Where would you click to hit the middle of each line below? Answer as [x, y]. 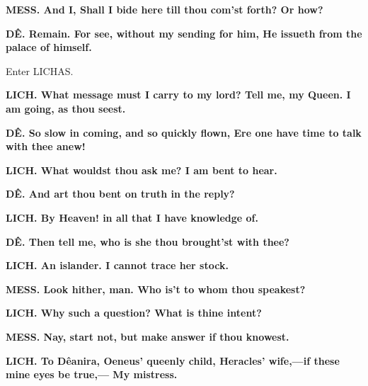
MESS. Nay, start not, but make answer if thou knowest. [148, 336]
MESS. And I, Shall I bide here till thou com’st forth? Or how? [165, 9]
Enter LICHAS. [40, 70]
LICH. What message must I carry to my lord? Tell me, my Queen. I [178, 95]
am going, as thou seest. [66, 108]
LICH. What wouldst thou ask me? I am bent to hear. [142, 170]
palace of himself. [49, 47]
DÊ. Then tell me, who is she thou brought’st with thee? [148, 241]
